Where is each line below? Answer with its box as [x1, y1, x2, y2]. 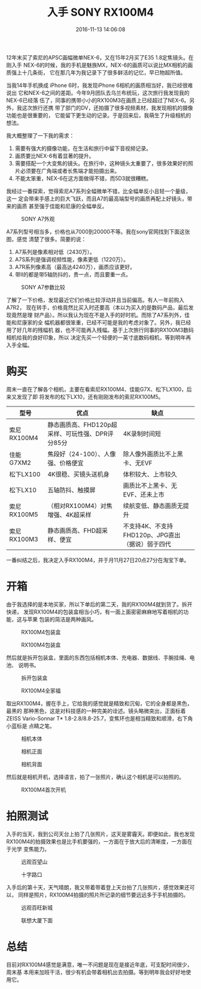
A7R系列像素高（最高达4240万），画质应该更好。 [14, 263, 136, 270]
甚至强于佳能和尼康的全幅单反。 [28, 202, 108, 210]
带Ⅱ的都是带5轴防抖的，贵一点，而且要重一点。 [14, 271, 132, 278]
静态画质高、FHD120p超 [47, 420, 118, 429]
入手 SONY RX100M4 [47, 5, 154, 19]
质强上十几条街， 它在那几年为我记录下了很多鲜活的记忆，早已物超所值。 [6, 68, 186, 76]
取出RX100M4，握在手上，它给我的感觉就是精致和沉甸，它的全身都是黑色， [6, 700, 193, 707]
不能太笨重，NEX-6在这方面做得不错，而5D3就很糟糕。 [14, 175, 152, 182]
